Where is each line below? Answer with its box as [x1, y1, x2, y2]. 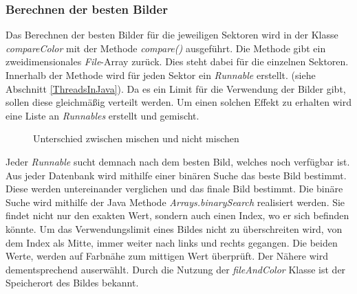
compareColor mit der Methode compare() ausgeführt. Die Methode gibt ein [6, 41, 326, 55]
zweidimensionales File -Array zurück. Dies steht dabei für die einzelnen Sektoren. [6, 54, 349, 69]
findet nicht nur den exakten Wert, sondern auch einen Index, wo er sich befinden [6, 208, 349, 223]
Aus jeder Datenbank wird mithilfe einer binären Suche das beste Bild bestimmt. [6, 168, 347, 182]
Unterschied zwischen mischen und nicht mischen [33, 131, 239, 146]
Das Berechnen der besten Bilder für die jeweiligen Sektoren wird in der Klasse [6, 27, 338, 42]
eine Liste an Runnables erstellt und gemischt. [6, 108, 199, 122]
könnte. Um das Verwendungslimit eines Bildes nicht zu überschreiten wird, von [6, 221, 343, 236]
